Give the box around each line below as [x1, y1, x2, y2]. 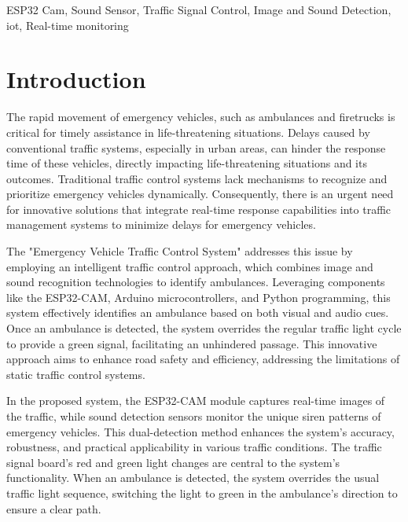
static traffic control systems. [6, 366, 145, 382]
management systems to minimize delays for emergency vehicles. [6, 216, 316, 233]
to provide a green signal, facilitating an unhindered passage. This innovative [6, 335, 377, 351]
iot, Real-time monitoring [6, 17, 129, 33]
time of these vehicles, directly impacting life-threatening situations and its [6, 155, 367, 171]
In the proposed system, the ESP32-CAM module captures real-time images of [6, 392, 385, 409]
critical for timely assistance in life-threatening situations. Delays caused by [6, 123, 370, 140]
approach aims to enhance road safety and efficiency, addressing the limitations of [6, 351, 400, 367]
